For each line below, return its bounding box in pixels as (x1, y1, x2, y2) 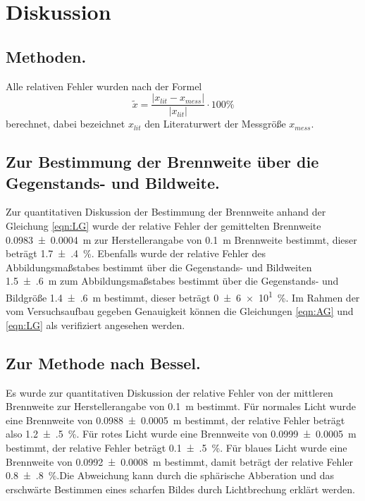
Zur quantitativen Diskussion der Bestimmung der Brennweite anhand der (6, 204, 326, 219)
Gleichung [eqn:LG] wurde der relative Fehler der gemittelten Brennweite (6, 218, 321, 233)
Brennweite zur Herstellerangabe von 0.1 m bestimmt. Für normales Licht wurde (6, 399, 356, 414)
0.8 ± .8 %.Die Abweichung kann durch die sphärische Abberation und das (6, 468, 335, 483)
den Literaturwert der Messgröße (144, 116, 286, 131)
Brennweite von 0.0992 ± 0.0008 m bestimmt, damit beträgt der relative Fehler (6, 454, 353, 469)
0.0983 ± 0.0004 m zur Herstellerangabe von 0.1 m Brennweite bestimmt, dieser (6, 232, 357, 247)
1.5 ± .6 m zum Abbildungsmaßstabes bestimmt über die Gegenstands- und (6, 273, 339, 288)
